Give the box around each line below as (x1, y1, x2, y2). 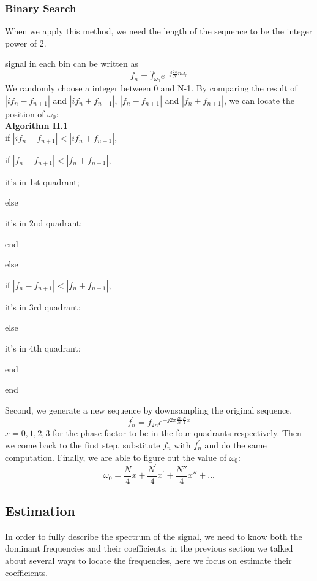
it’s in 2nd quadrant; (5, 217, 83, 229)
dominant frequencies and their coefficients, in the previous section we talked (5, 542, 293, 555)
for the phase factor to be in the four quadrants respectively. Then (53, 426, 302, 439)
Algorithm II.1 (5, 119, 68, 132)
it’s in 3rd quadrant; (5, 300, 81, 313)
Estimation (5, 501, 75, 520)
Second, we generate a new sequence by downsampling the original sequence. (5, 403, 293, 416)
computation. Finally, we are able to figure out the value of (5, 450, 226, 463)
